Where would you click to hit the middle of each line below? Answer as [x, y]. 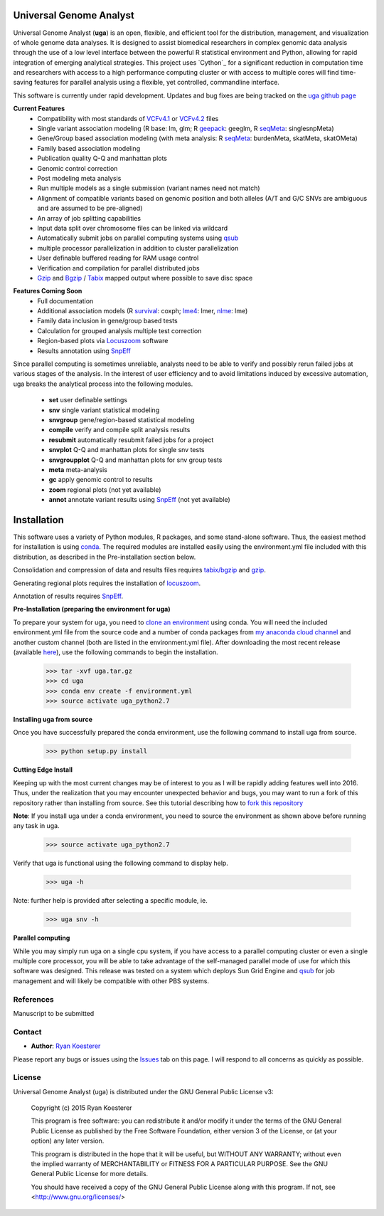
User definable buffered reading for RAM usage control [118, 258]
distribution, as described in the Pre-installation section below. [105, 557]
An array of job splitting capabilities [89, 218]
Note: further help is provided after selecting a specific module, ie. [110, 901]
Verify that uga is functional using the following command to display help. [121, 863]
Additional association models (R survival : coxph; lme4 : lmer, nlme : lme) [143, 311]
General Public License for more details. [90, 1174]
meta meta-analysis [78, 469]
